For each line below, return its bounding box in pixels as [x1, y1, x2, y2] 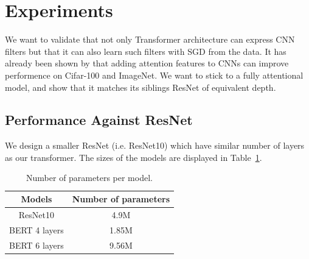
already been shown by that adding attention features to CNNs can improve [5, 57, 289, 69]
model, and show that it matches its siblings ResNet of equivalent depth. [5, 80, 276, 93]
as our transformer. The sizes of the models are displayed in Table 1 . [5, 151, 262, 163]
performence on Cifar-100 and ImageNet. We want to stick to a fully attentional [5, 68, 304, 81]
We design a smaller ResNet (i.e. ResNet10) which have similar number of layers [5, 139, 305, 152]
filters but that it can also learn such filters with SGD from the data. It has [5, 44, 286, 57]
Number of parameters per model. [26, 171, 153, 184]
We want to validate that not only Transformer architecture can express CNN [5, 33, 295, 46]
